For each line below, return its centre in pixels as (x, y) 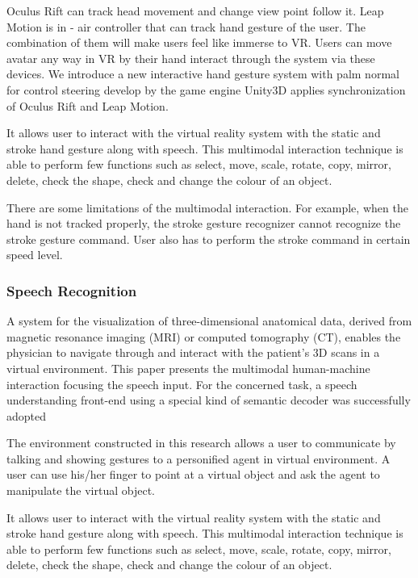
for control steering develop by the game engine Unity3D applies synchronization (206, 89)
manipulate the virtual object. (81, 490)
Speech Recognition (72, 290)
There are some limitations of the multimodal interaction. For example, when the (207, 207)
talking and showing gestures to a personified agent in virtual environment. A (199, 458)
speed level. (35, 255)
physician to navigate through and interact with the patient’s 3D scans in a (193, 352)
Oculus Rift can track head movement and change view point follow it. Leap (195, 10)
